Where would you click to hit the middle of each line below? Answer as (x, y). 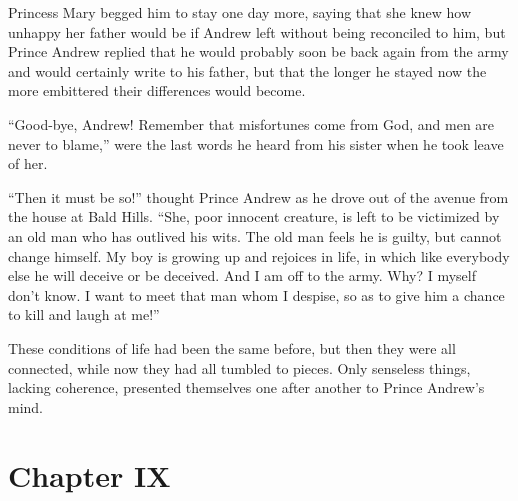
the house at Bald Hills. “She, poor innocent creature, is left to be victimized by (254, 216)
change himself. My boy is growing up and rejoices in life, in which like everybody (259, 255)
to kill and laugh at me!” (84, 314)
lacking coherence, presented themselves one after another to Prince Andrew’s (246, 387)
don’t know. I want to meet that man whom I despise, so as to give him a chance (256, 294)
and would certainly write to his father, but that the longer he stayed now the (247, 70)
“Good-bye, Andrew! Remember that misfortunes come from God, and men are (251, 123)
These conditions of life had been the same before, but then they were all (232, 347)
